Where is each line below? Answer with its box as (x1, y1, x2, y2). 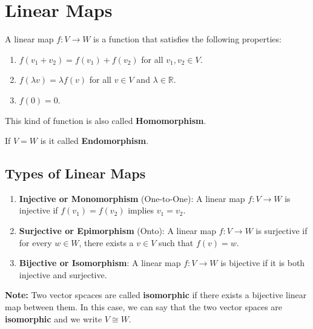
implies (128, 204, 154, 217)
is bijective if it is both (220, 256, 305, 269)
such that (158, 236, 194, 249)
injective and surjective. (19, 268, 107, 281)
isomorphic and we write (5, 312, 102, 325)
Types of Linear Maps (5, 164, 146, 183)
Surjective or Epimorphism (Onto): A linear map (19, 224, 216, 237)
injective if (19, 204, 58, 217)
